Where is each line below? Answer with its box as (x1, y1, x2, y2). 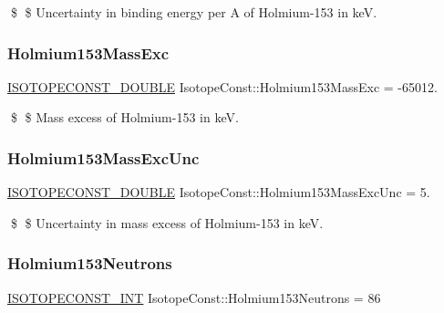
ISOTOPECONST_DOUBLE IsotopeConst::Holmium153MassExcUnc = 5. (7, 183, 430, 202)
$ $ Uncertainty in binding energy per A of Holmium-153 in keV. (10, 3, 377, 21)
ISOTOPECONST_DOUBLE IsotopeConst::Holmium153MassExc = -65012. (7, 77, 438, 96)
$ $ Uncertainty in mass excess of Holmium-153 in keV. (10, 213, 324, 232)
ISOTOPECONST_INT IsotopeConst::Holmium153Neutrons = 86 (7, 287, 381, 307)
